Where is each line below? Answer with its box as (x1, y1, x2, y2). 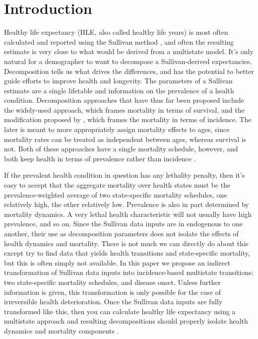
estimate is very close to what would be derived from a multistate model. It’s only (4, 46, 254, 57)
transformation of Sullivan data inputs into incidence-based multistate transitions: (4, 267, 254, 277)
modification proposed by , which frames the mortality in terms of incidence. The (4, 114, 252, 125)
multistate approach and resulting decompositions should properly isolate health (4, 316, 248, 326)
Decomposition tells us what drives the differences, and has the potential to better (4, 66, 254, 76)
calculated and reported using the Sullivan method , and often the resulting (4, 36, 234, 47)
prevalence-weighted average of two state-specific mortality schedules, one (4, 189, 227, 200)
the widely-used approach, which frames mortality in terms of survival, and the (4, 104, 245, 115)
